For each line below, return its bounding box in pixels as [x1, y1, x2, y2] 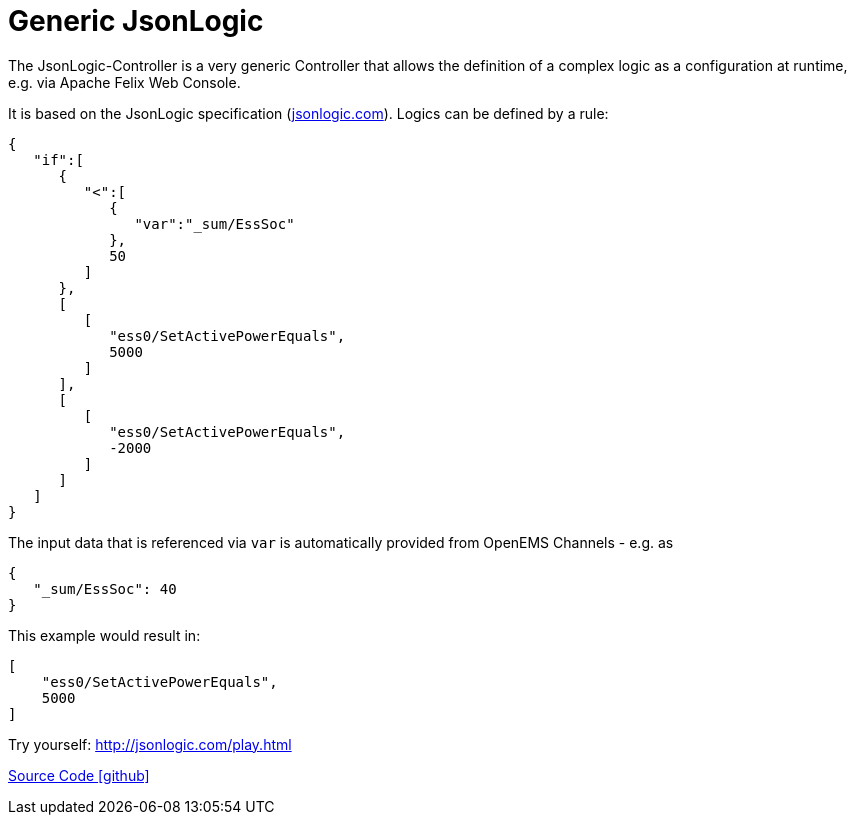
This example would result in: [8, 626, 201, 644]
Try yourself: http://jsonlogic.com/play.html [8, 735, 292, 753]
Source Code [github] [8, 766, 150, 784]
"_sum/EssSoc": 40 [33, 580, 177, 597]
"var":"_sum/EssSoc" [134, 215, 295, 232]
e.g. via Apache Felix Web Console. [8, 73, 241, 91]
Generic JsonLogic [8, 4, 264, 38]
